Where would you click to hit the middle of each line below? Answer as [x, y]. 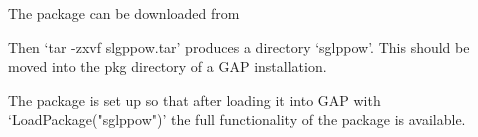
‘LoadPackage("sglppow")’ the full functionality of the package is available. [237, 119]
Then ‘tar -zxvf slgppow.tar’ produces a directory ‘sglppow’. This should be [239, 46]
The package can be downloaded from [124, 13]
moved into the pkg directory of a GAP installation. [167, 66]
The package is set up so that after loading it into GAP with [194, 99]
